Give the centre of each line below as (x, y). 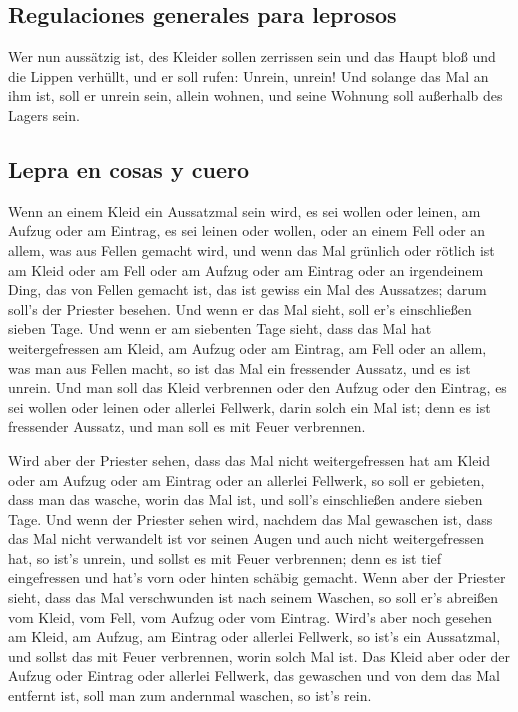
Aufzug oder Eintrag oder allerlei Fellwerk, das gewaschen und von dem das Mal (254, 675)
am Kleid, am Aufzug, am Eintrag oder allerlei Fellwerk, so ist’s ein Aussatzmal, (254, 636)
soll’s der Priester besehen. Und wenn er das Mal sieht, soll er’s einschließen (240, 308)
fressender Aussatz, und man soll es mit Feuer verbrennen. (187, 426)
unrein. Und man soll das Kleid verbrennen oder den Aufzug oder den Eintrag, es (257, 387)
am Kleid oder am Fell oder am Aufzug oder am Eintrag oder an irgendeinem (246, 269)
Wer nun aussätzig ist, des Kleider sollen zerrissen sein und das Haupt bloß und (252, 56)
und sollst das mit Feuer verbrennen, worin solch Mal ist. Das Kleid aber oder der (259, 655)
